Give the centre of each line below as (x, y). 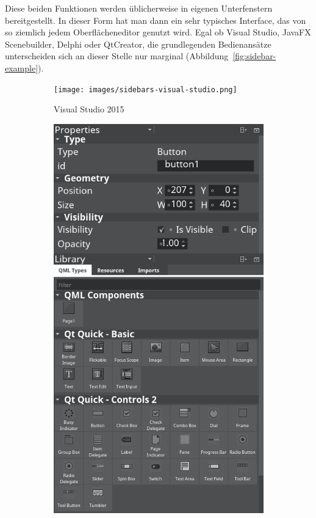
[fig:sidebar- (254, 56)
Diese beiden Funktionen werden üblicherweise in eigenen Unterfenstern (139, 8)
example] (22, 67)
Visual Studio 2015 (89, 109)
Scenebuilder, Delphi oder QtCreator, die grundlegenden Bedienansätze (138, 44)
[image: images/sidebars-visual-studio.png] (145, 89)
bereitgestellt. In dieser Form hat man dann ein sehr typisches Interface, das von (156, 20)
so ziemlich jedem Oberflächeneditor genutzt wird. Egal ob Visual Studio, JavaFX (158, 32)
